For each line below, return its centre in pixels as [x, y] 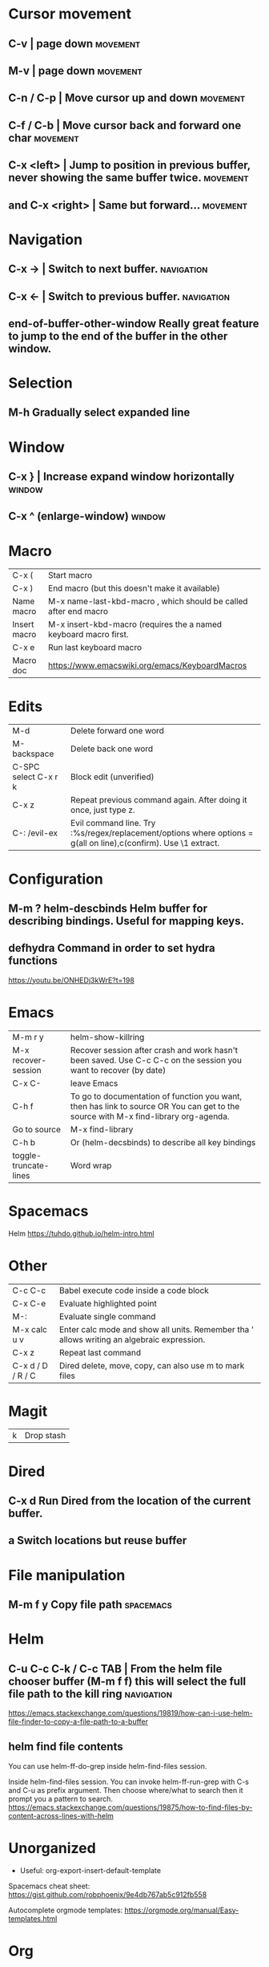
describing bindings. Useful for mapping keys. [126, 921]
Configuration [56, 879]
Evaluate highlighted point [108, 1303]
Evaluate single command [107, 1316]
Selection [41, 383]
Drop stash [45, 1436]
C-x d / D [30, 1365]
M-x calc [30, 1329]
